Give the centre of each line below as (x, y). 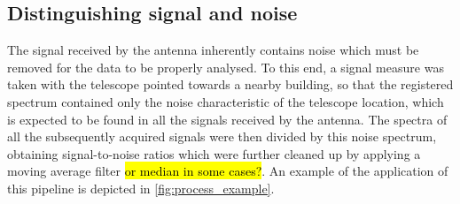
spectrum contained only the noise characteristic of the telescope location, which (226, 101)
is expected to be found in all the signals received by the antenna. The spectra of (227, 119)
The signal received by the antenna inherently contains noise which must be (213, 50)
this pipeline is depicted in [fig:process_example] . (141, 188)
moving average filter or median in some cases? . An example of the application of (228, 171)
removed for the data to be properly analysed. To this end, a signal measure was (226, 67)
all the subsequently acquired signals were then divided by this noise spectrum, (222, 136)
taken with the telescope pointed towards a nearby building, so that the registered (230, 84)
